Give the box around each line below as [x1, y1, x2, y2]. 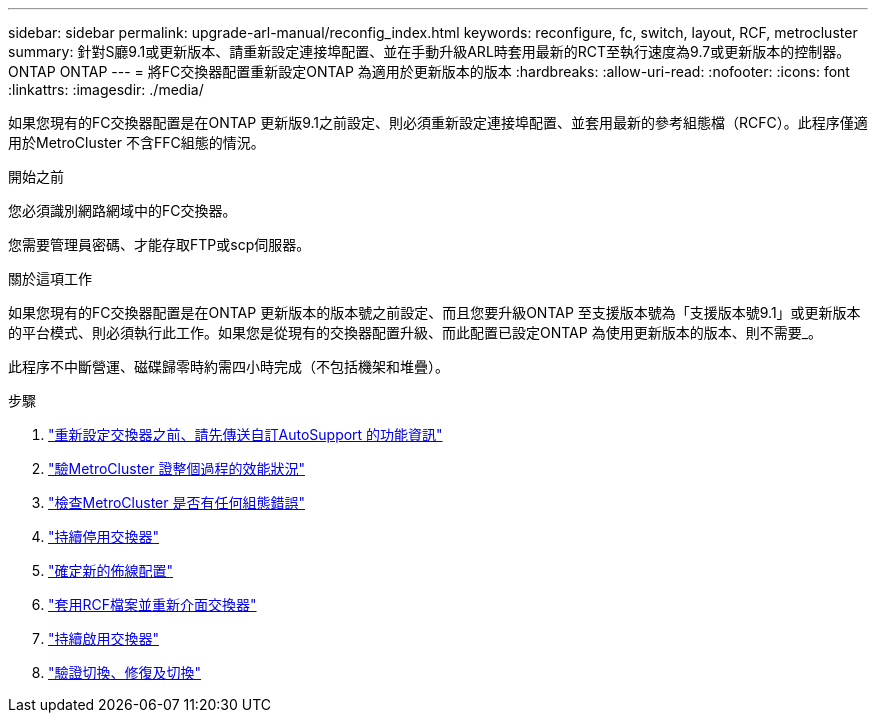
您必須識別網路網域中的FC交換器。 [8, 202, 237, 219]
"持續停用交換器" [48, 528, 160, 545]
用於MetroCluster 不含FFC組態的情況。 [8, 134, 265, 151]
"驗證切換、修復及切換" [48, 664, 202, 681]
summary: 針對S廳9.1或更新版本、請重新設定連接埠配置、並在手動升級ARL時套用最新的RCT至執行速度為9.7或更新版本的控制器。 [8, 43, 851, 60]
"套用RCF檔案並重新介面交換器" [48, 596, 257, 613]
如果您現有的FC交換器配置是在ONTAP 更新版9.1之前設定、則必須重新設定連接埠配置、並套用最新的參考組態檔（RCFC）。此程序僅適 [8, 114, 868, 131]
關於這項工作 [8, 270, 92, 287]
